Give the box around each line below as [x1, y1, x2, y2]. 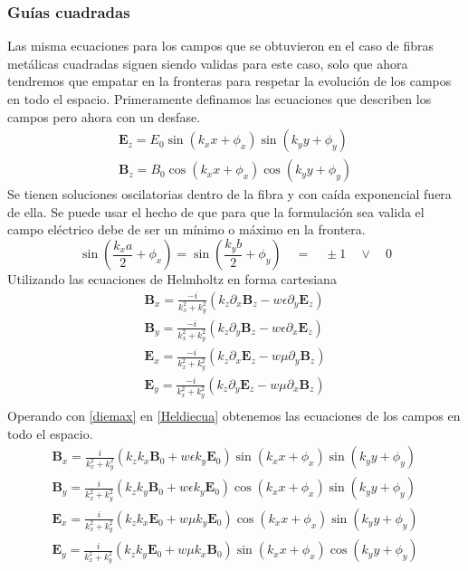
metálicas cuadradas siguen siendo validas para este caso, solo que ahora [7, 53, 408, 72]
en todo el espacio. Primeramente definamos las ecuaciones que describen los [7, 90, 432, 108]
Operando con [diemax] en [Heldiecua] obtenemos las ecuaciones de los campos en [7, 405, 461, 424]
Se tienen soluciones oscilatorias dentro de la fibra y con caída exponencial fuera [7, 185, 452, 204]
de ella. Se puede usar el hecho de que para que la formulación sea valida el [7, 202, 425, 221]
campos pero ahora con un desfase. [7, 107, 201, 126]
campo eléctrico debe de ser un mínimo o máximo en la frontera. [7, 220, 366, 239]
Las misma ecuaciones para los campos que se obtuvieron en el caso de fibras [7, 36, 435, 55]
